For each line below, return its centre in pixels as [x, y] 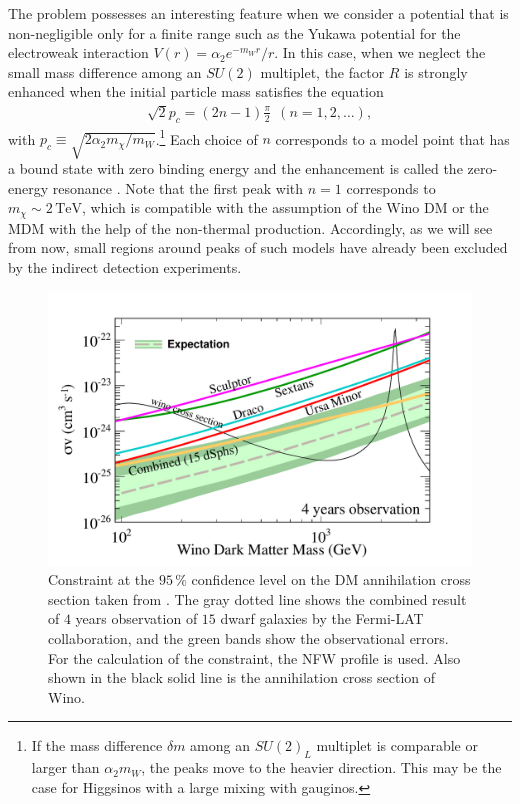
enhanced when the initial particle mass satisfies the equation [196, 91]
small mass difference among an [105, 71]
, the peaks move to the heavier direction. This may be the [321, 767]
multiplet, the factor [322, 71]
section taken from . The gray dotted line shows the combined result [257, 598]
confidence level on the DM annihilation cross [331, 579]
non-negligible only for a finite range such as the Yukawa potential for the [234, 32]
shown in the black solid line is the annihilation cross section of [242, 677]
